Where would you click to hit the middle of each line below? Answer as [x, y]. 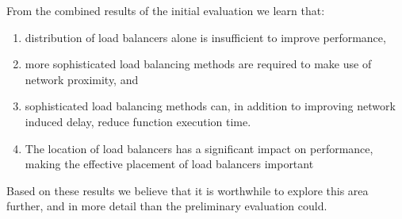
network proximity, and [82, 79]
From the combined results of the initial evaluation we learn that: [166, 10]
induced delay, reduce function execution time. [138, 121]
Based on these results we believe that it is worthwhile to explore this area [188, 190]
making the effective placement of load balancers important [169, 164]
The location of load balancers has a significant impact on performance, [199, 148]
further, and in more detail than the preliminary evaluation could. [167, 206]
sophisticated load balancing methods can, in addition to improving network [210, 106]
